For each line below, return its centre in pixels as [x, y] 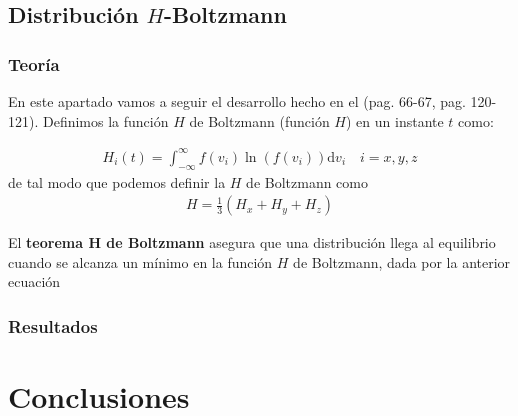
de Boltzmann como [307, 181]
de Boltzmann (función [259, 120]
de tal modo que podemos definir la [117, 181]
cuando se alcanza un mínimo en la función [140, 261]
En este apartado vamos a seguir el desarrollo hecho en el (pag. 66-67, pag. [237, 101]
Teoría [34, 63]
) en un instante [395, 120]
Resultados [53, 325]
